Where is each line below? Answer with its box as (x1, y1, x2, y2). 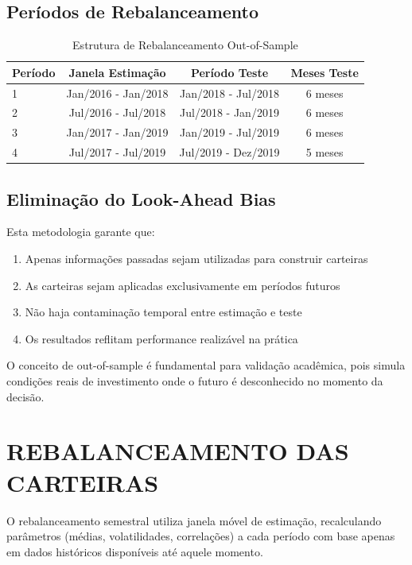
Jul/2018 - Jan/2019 (180, 104, 279, 121)
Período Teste (190, 64, 269, 80)
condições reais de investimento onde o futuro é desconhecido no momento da (6, 373, 383, 389)
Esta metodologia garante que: (6, 223, 155, 240)
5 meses (305, 144, 344, 161)
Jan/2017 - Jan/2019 (66, 124, 169, 141)
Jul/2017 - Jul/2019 (68, 144, 166, 161)
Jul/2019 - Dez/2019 (179, 144, 280, 161)
